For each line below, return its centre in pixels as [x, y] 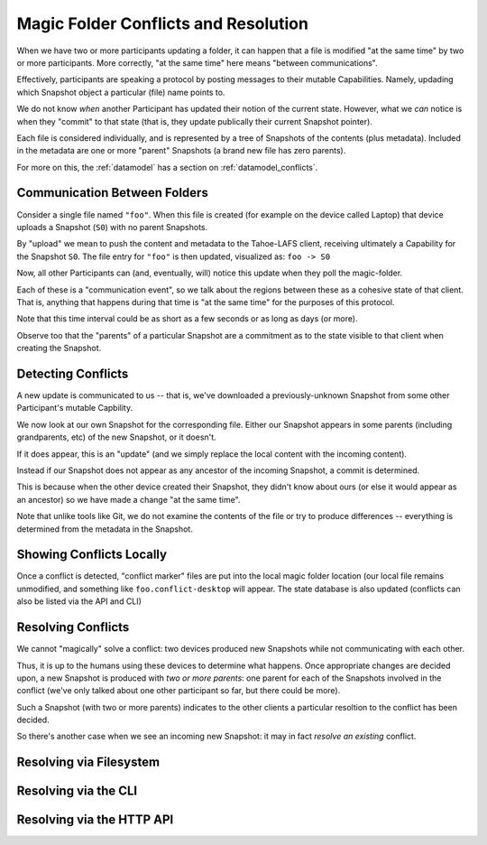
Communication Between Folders [113, 193]
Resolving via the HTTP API [95, 820]
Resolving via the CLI [77, 791]
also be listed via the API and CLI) [79, 601]
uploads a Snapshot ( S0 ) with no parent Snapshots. [112, 227]
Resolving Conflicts [73, 627]
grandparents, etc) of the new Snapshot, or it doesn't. [116, 437]
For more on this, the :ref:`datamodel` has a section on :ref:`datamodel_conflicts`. [167, 167]
